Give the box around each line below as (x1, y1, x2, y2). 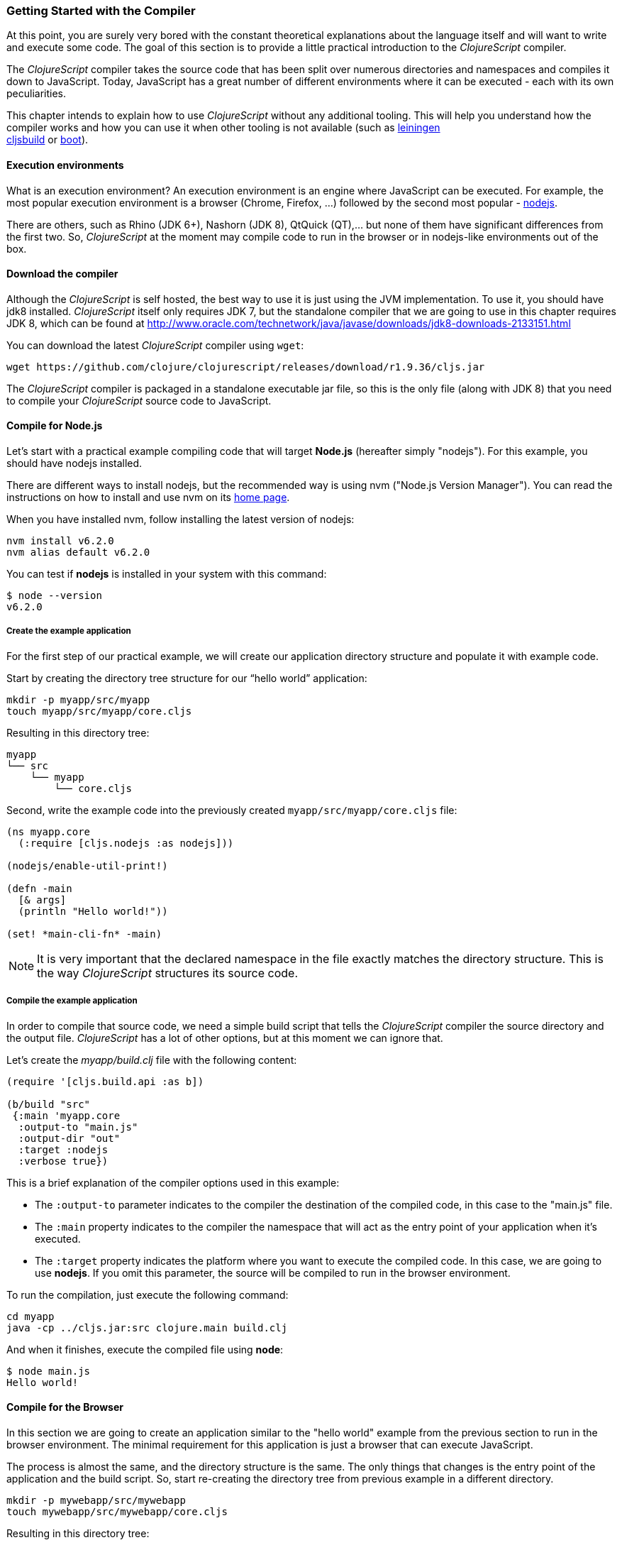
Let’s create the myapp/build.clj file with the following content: (6, 1053, 297, 1066)
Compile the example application (6, 996, 138, 1006)
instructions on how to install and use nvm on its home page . (6, 491, 290, 504)
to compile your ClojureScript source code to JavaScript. (6, 394, 272, 407)
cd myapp (6, 1310, 55, 1322)
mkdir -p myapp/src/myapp (6, 693, 150, 705)
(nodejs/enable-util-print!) (6, 859, 168, 872)
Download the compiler (6, 268, 118, 280)
